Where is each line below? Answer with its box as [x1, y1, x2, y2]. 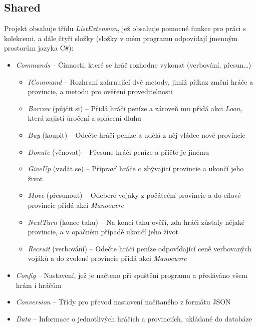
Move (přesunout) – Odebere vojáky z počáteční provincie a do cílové [28, 190, 241, 200]
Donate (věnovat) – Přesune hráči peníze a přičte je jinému [28, 146, 209, 157]
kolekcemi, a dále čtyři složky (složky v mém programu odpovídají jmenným [4, 33, 238, 43]
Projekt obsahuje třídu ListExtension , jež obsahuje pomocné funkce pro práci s [4, 23, 246, 34]
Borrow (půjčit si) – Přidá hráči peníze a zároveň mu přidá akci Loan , [28, 103, 242, 113]
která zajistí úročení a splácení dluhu [28, 113, 141, 123]
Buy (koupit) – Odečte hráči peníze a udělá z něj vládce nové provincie [28, 130, 245, 140]
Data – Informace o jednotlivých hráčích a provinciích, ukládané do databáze [16, 313, 252, 323]
